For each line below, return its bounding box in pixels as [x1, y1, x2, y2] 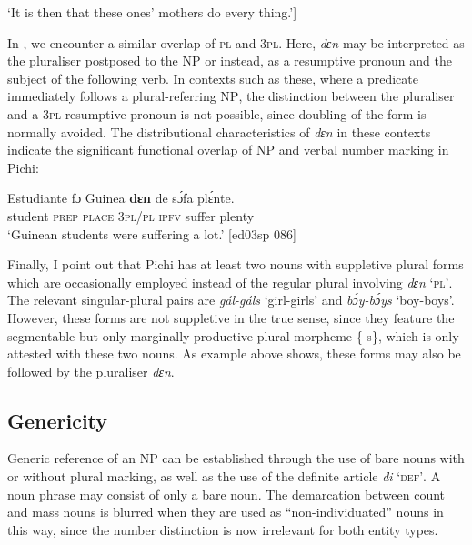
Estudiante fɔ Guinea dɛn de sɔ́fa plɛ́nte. [7, 188, 235, 207]
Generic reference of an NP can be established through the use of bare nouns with [7, 449, 465, 468]
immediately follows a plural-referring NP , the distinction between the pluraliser [7, 86, 455, 106]
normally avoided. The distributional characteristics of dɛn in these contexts [7, 122, 431, 141]
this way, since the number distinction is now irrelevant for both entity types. [7, 520, 438, 539]
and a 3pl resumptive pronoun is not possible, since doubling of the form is [7, 104, 427, 123]
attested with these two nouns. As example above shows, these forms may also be [7, 344, 461, 363]
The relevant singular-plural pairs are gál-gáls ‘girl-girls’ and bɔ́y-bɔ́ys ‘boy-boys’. [7, 290, 455, 309]
